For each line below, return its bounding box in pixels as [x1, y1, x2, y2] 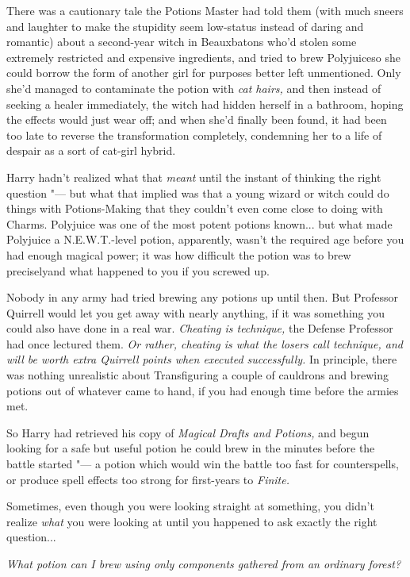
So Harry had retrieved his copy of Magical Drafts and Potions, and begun [6, 424, 370, 440]
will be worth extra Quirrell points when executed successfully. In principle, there [6, 351, 397, 367]
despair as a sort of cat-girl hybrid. [6, 142, 176, 159]
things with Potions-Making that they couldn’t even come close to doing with [6, 200, 383, 217]
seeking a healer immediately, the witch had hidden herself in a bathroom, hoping [6, 95, 404, 112]
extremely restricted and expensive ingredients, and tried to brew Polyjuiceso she [6, 48, 401, 65]
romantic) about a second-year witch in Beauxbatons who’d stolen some [6, 33, 357, 50]
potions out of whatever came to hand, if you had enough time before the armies [6, 382, 399, 398]
